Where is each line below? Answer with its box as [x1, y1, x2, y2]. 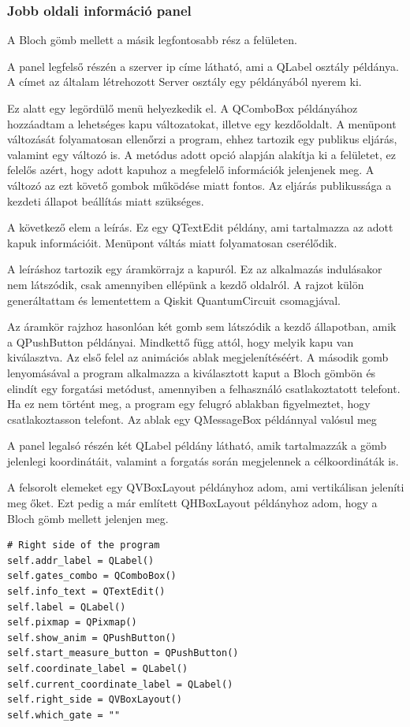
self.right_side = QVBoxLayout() [7, 694, 182, 706]
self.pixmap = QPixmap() [7, 617, 137, 629]
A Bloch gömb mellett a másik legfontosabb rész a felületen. [7, 32, 297, 48]
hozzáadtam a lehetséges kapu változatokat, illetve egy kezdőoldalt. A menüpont [7, 115, 397, 132]
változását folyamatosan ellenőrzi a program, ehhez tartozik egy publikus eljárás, [7, 131, 397, 147]
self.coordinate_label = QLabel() [7, 663, 188, 674]
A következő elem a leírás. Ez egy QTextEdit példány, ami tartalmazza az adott [7, 219, 393, 236]
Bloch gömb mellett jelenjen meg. [7, 510, 169, 526]
